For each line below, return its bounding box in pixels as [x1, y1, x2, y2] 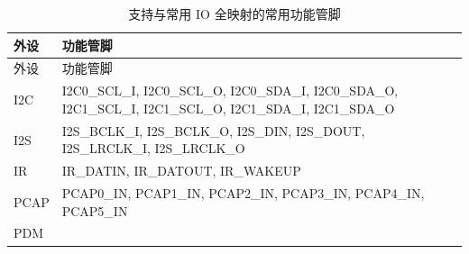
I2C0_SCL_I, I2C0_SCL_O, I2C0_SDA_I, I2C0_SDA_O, [61, 81, 399, 100]
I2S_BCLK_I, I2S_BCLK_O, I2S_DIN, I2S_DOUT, [61, 121, 365, 140]
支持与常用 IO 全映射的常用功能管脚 [128, 5, 341, 23]
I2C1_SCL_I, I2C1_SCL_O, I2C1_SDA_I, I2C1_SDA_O [61, 98, 395, 117]
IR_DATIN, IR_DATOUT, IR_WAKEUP [61, 161, 301, 180]
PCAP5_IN [61, 201, 128, 220]
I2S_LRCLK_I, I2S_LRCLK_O [61, 139, 245, 158]
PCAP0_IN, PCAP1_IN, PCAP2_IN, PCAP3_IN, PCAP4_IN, [61, 184, 425, 202]
